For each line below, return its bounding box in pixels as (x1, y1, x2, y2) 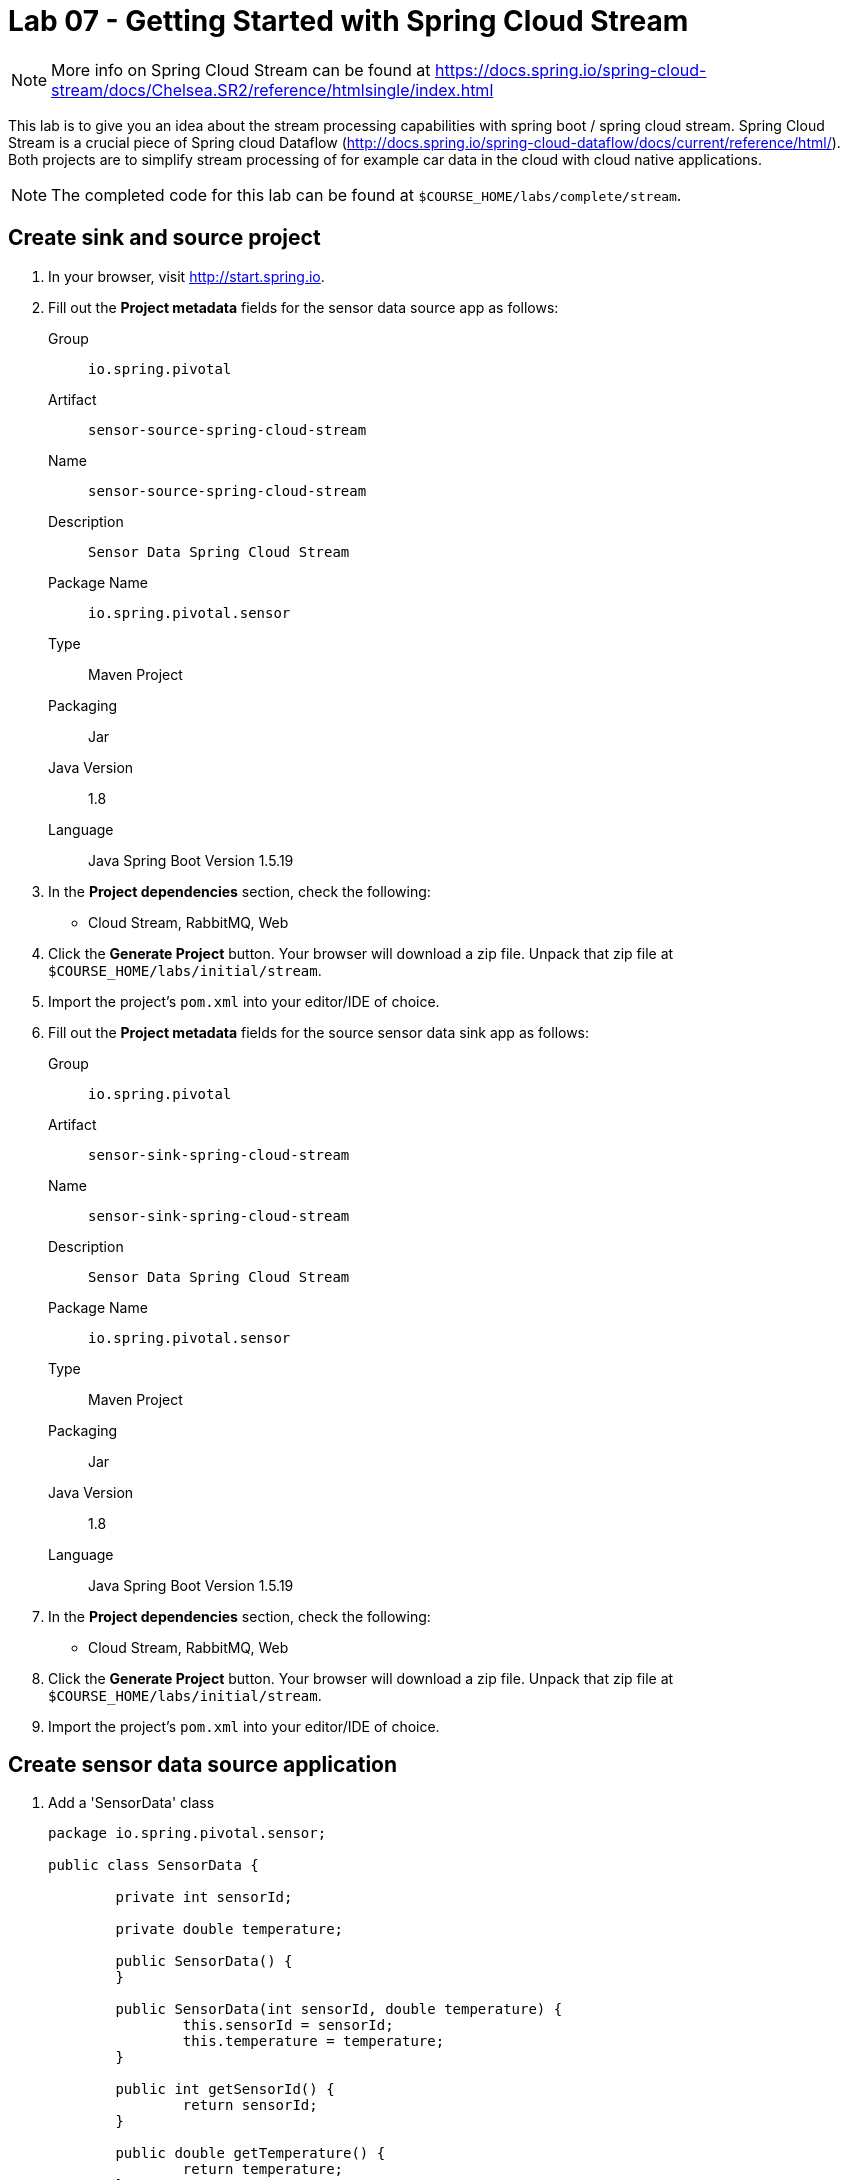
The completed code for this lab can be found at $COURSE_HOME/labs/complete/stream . (51, 184, 682, 205)
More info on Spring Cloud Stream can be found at (51, 59, 431, 80)
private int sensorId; (115, 1889, 293, 1906)
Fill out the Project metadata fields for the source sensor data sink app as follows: (48, 1023, 590, 1041)
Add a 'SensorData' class (48, 1794, 215, 1812)
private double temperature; (115, 1921, 344, 1938)
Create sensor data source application (8, 1752, 398, 1778)
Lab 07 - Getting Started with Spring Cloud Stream (8, 4, 689, 38)
